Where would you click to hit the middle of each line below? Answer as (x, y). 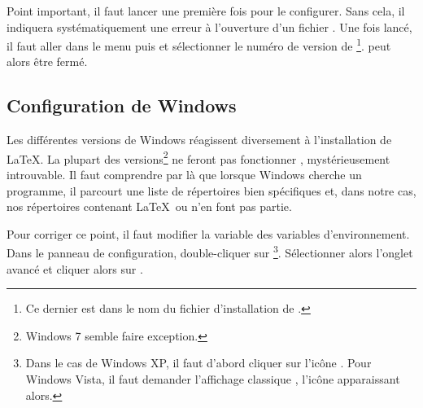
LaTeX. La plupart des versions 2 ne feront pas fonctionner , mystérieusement (198, 157)
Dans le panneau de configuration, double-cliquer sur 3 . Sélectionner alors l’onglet (210, 252)
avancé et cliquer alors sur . (75, 268)
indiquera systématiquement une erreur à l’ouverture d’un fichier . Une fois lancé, (209, 26)
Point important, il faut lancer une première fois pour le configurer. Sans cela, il (206, 11)
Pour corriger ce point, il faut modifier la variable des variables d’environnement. (208, 233)
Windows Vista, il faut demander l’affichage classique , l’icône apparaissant (213, 379)
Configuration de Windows (122, 105)
